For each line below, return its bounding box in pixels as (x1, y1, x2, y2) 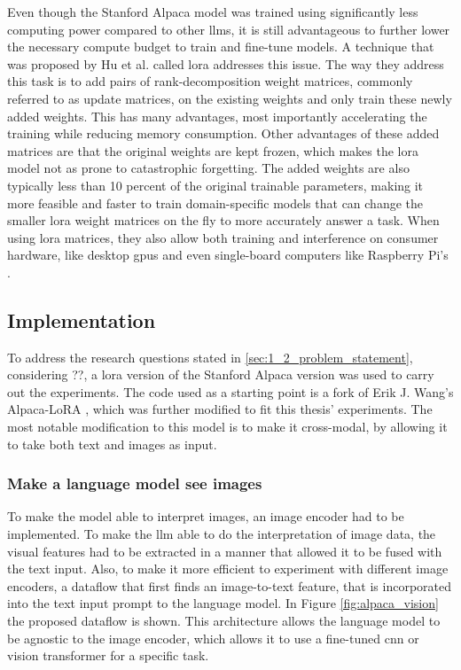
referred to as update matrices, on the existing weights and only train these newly (7, 89, 452, 107)
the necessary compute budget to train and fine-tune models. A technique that (7, 37, 434, 56)
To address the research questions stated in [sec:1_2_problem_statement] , (7, 347, 413, 366)
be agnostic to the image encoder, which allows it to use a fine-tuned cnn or (7, 628, 419, 647)
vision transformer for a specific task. (7, 646, 209, 665)
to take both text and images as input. (7, 434, 217, 453)
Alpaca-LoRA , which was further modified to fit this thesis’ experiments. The (7, 400, 433, 418)
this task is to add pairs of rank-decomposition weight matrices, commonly (7, 72, 413, 90)
